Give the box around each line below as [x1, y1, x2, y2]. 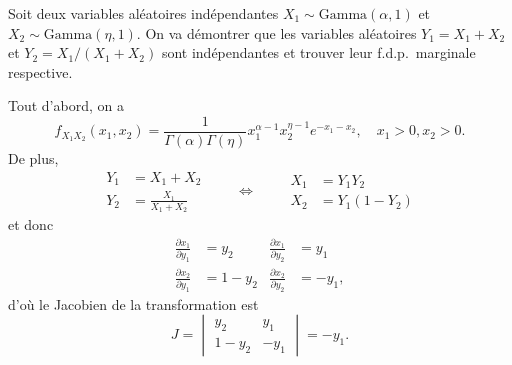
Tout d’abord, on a [8, 95, 124, 116]
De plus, [8, 148, 59, 169]
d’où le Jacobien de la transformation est [8, 293, 259, 314]
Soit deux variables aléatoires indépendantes [8, 3, 279, 23]
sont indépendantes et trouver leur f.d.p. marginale [161, 42, 476, 63]
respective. [8, 61, 73, 82]
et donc [8, 214, 54, 235]
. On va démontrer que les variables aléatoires [136, 22, 417, 43]
